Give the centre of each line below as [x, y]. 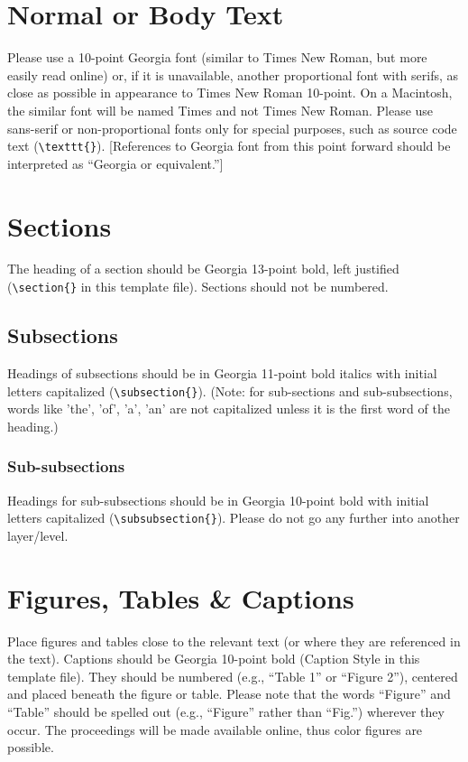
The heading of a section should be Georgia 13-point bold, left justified [203, 269]
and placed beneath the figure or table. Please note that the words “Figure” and [229, 694]
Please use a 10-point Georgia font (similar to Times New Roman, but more [217, 57]
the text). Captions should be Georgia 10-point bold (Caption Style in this [214, 659]
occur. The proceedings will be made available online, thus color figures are [215, 729]
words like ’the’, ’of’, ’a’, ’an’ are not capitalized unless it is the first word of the [229, 409]
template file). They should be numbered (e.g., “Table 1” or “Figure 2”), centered [233, 676]
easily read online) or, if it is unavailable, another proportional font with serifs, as [233, 74]
